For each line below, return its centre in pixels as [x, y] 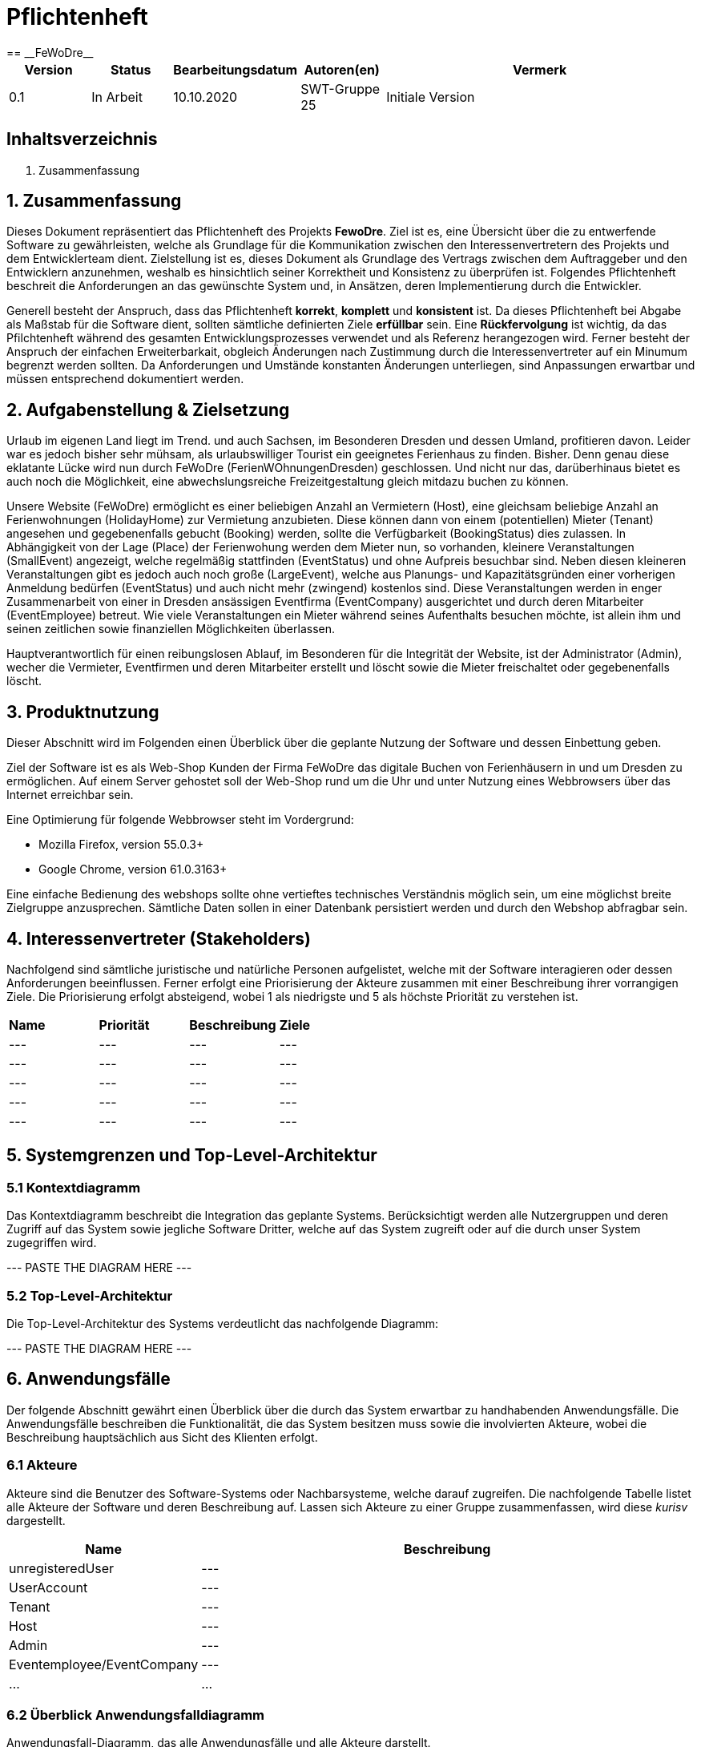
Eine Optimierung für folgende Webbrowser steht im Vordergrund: [180, 820]
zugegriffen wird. [52, 1243]
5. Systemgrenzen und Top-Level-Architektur [192, 1156]
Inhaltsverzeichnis [82, 139]
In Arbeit [117, 97]
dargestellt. [36, 1520]
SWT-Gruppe [340, 89]
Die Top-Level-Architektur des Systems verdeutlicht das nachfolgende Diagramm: [223, 1323]
